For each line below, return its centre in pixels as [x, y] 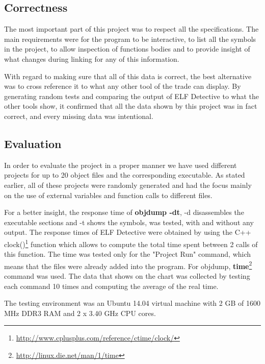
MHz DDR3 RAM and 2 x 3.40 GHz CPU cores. [80, 313]
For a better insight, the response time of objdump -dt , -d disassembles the [124, 212]
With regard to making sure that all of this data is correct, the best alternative [128, 76]
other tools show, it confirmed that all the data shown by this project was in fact [131, 106]
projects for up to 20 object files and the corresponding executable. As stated [125, 175]
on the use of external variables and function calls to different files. [108, 195]
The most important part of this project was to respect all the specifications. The [131, 29]
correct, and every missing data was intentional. [79, 116]
